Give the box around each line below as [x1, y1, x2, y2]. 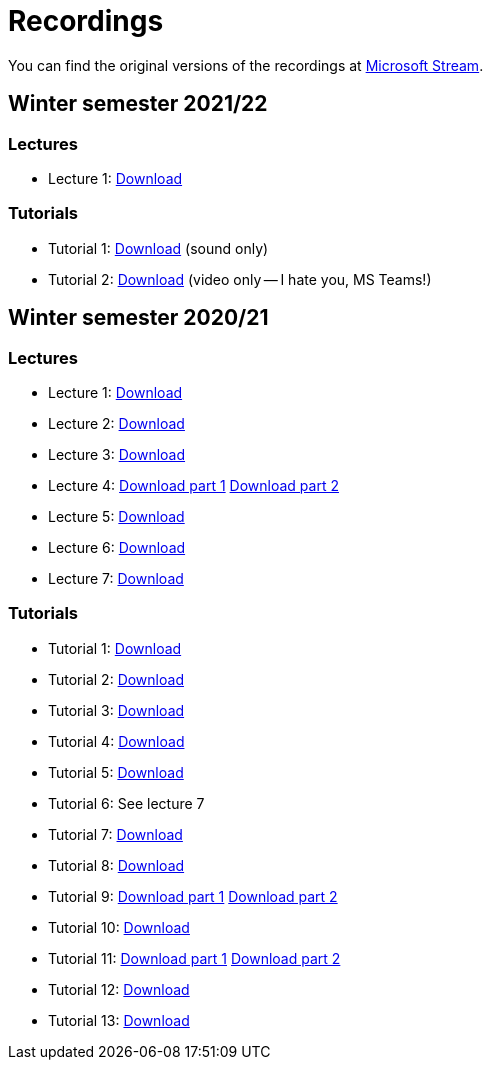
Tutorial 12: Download [48, 980, 190, 998]
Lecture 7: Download [48, 569, 184, 587]
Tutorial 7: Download [48, 825, 183, 843]
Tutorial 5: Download [48, 763, 184, 781]
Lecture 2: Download [48, 414, 185, 432]
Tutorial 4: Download [48, 732, 185, 750]
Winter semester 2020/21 [8, 305, 269, 331]
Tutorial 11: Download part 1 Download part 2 [48, 949, 341, 967]
